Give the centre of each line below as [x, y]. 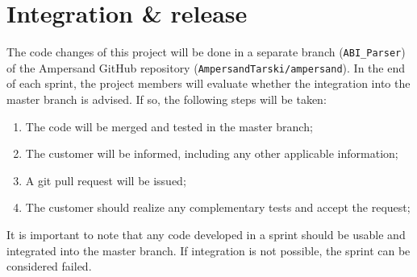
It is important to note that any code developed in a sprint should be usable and [206, 234]
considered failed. [49, 266]
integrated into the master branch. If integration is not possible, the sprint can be [208, 250]
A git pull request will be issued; [106, 180]
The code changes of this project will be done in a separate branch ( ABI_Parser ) [206, 52]
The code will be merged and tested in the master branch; [169, 126]
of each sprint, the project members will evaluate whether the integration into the [208, 83]
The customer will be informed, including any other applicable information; [212, 153]
